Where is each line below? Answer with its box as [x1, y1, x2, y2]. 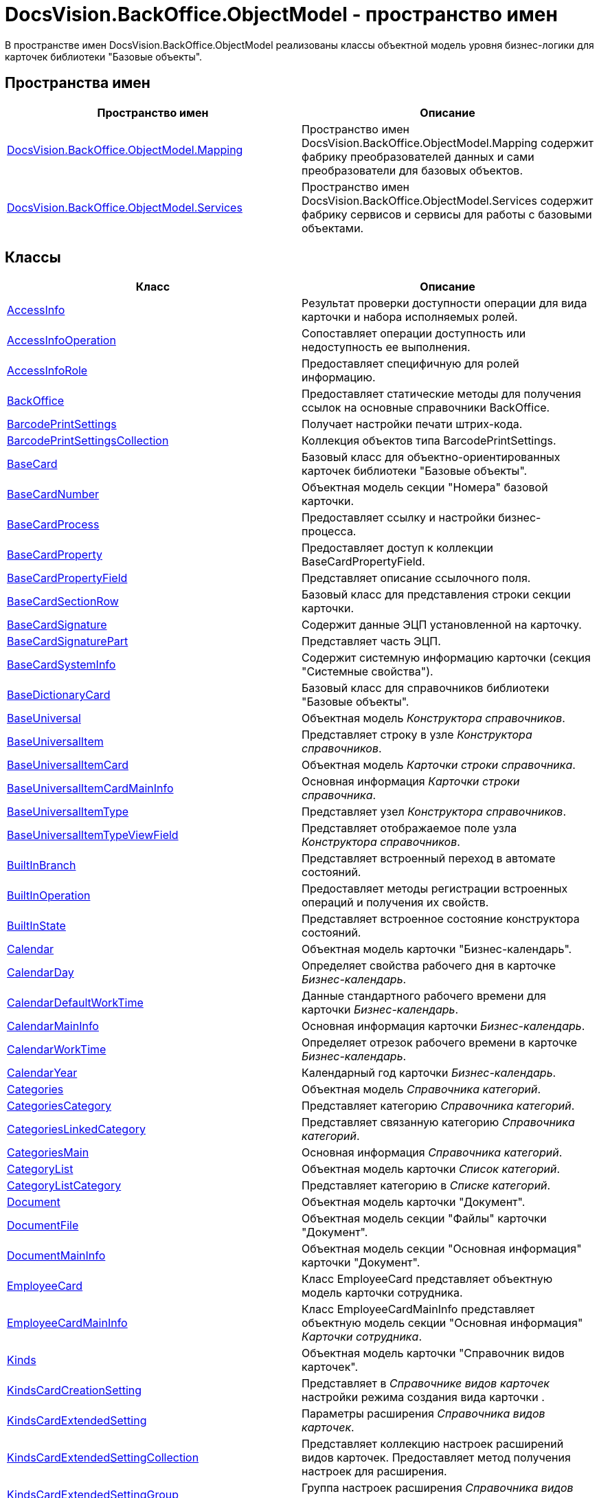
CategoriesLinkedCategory [7, 1122, 146, 1137]
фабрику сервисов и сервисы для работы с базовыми [302, 207, 592, 221]
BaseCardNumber [7, 487, 100, 502]
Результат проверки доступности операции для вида [302, 296, 587, 311]
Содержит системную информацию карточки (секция [302, 651, 591, 665]
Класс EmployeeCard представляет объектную [302, 1272, 553, 1286]
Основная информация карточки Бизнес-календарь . [302, 1019, 585, 1033]
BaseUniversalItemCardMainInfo [7, 781, 174, 796]
